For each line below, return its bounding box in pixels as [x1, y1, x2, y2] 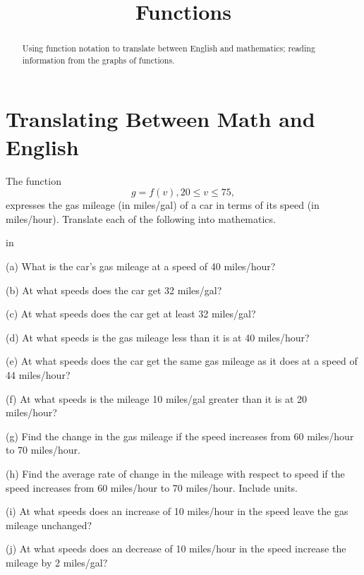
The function [6, 173, 61, 188]
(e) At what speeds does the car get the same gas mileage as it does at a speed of [6, 353, 358, 368]
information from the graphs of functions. [22, 54, 175, 66]
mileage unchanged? [6, 517, 92, 532]
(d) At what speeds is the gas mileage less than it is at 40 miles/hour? [6, 329, 310, 344]
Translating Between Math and [6, 104, 315, 133]
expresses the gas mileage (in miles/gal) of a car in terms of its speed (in [6, 198, 320, 212]
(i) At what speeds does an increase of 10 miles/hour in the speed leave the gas [6, 504, 348, 519]
